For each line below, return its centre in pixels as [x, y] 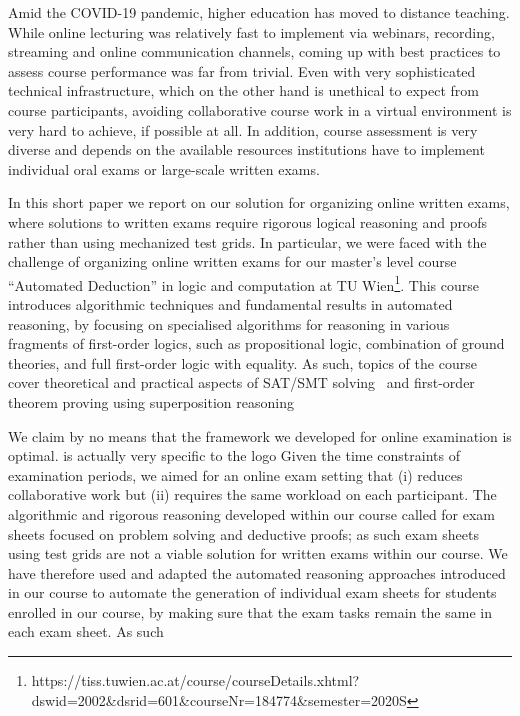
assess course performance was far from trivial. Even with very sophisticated [242, 70]
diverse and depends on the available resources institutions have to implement [246, 149]
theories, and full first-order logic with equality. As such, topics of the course [242, 362]
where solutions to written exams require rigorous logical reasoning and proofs [248, 221]
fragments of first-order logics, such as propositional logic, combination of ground [256, 343]
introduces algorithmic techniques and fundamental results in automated [230, 303]
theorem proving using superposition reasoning [151, 401]
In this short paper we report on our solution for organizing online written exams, [259, 202]
